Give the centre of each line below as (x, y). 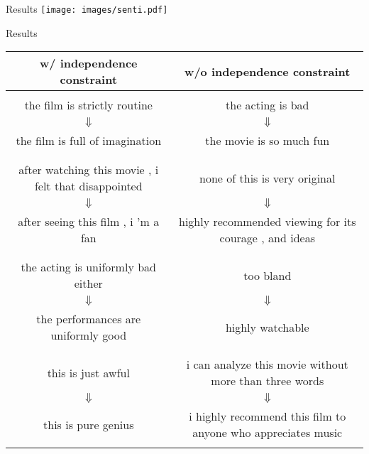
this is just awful (88, 372)
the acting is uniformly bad (88, 267)
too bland (268, 275)
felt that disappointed (88, 186)
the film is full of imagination (89, 141)
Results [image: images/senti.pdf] (87, 9)
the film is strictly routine (88, 105)
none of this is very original (268, 178)
